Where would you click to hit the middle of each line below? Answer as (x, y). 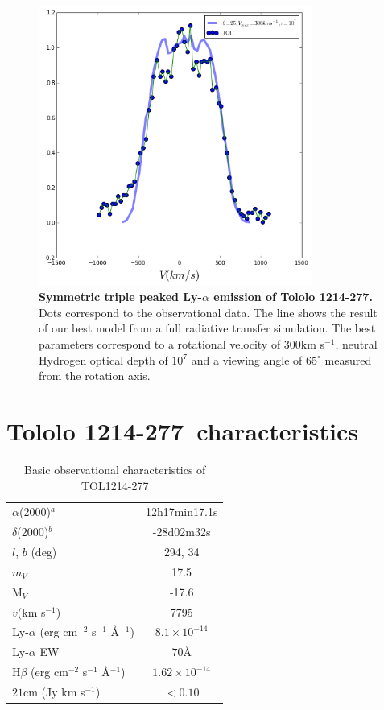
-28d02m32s (182, 532)
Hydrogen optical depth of (103, 359)
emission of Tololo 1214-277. (293, 297)
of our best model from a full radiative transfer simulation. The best (207, 328)
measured (348, 359)
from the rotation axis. (95, 376)
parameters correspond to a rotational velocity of (160, 344)
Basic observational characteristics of (115, 469)
